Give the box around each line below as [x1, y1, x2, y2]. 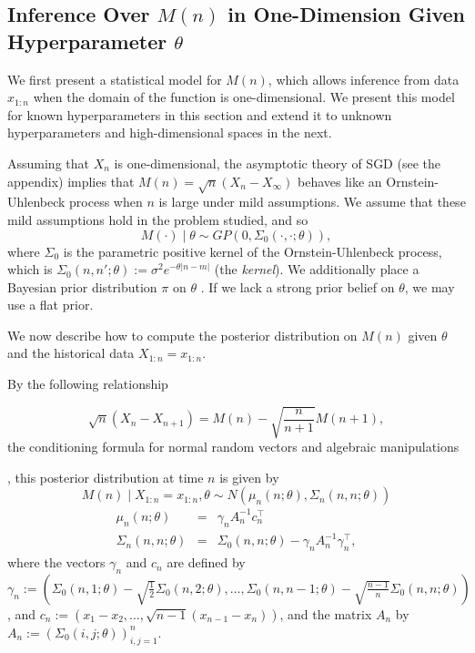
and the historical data [7, 343, 135, 362]
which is [7, 260, 53, 279]
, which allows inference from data [268, 69, 460, 88]
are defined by [167, 553, 246, 572]
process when [69, 192, 143, 211]
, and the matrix [279, 604, 372, 623]
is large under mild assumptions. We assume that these [158, 192, 466, 211]
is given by [219, 467, 279, 486]
